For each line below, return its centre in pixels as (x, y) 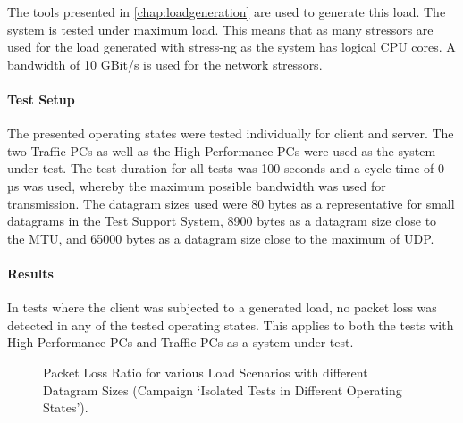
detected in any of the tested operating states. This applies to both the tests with (231, 324)
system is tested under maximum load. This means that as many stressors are (220, 29)
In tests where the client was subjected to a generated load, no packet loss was (222, 307)
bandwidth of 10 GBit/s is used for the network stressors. (165, 64)
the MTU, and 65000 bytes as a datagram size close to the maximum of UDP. (221, 238)
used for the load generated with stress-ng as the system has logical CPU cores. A (231, 47)
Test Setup (41, 99)
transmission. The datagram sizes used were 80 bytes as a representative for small (231, 203)
